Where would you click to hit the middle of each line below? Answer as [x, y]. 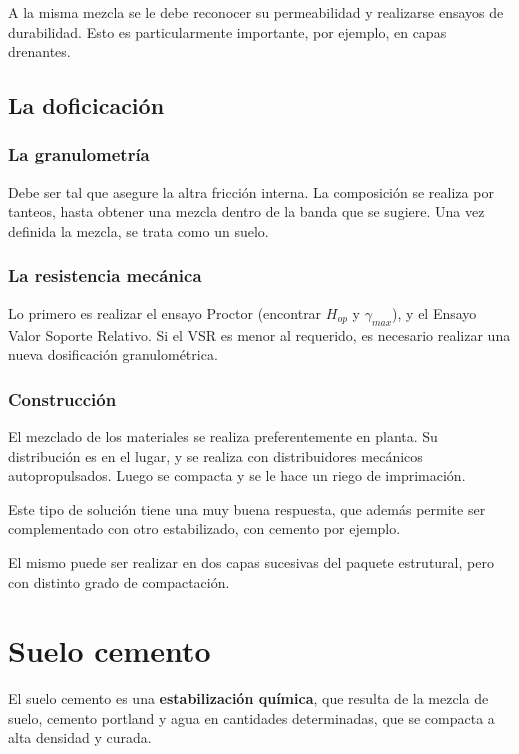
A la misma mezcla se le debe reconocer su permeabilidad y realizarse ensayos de [256, 12]
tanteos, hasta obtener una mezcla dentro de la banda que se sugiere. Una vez [246, 211]
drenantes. [39, 51]
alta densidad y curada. [80, 737]
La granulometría [79, 154]
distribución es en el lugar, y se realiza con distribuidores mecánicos [215, 455]
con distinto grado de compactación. [119, 581]
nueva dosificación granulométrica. [113, 354]
